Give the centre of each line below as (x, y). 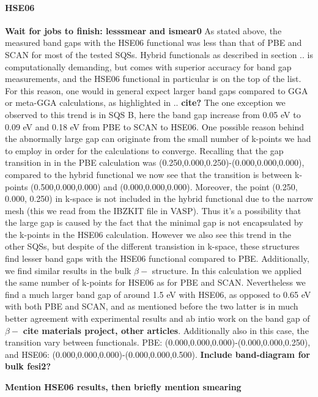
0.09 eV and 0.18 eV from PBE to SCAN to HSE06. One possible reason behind (155, 126)
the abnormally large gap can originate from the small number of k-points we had (158, 139)
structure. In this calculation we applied (227, 270)
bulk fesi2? (28, 366)
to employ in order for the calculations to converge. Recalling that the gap (144, 150)
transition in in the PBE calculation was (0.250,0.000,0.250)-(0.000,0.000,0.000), (155, 162)
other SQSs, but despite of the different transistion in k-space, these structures (152, 246)
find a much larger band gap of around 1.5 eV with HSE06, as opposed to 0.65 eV (158, 294)
